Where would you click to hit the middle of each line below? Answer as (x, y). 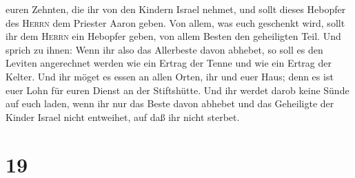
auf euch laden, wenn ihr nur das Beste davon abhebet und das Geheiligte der (170, 103)
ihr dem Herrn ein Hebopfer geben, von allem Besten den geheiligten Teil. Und (173, 36)
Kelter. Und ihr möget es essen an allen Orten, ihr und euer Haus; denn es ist (170, 76)
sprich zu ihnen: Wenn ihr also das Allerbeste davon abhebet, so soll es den (164, 49)
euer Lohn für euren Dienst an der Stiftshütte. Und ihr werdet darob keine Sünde (177, 90)
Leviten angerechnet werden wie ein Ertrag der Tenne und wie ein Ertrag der (169, 63)
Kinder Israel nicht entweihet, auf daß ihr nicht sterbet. (123, 116)
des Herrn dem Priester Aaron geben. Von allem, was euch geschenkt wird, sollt (175, 22)
